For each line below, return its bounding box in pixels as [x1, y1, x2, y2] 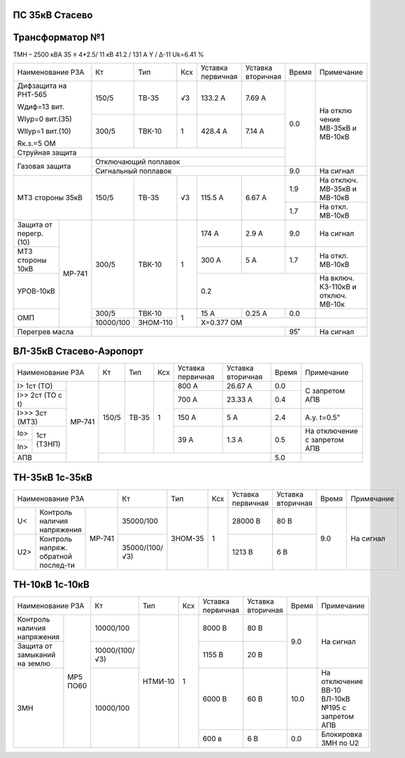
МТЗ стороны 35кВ [17, 193, 83, 203]
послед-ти [39, 560, 75, 570]
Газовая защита [17, 162, 71, 171]
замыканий [17, 650, 56, 660]
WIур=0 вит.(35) [17, 114, 73, 124]
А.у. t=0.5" [305, 413, 341, 422]
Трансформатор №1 [13, 31, 105, 43]
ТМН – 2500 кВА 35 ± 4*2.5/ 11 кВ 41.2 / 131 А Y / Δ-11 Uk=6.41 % [13, 50, 204, 59]
